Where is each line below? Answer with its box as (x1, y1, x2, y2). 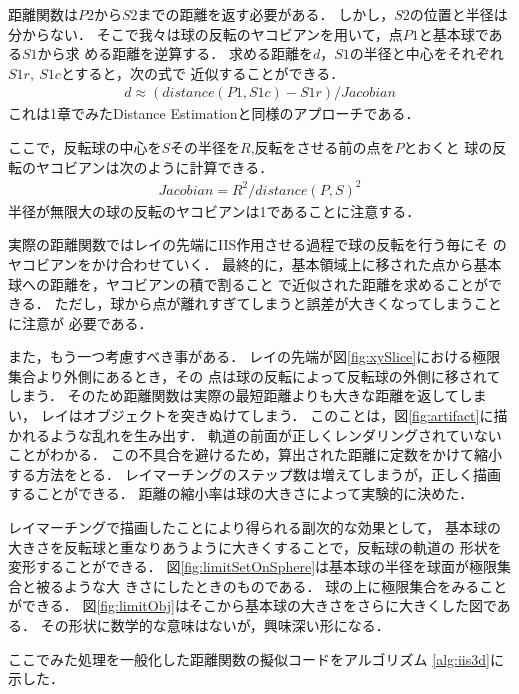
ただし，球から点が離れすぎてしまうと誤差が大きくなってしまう (54, 293, 474, 314)
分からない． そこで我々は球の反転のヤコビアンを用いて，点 (8, 23, 403, 44)
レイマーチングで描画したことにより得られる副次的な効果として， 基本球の (8, 517, 501, 538)
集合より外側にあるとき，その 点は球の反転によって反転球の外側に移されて (8, 365, 501, 386)
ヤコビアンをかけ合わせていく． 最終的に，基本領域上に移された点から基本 (8, 253, 502, 274)
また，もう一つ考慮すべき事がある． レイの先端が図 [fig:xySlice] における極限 (8, 346, 501, 367)
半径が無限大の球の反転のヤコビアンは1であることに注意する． (8, 200, 421, 221)
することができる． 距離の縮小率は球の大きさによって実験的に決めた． (8, 483, 474, 504)
